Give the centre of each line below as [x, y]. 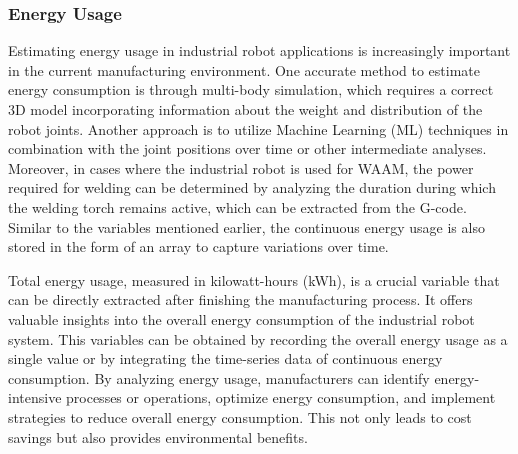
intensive [35, 397]
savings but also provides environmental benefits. [158, 436]
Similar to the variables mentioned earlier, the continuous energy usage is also [246, 226]
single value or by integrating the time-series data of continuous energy [225, 358]
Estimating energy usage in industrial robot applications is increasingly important [259, 50]
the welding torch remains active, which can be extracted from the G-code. [237, 206]
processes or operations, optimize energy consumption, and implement [281, 397]
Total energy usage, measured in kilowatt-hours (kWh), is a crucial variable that [254, 279]
